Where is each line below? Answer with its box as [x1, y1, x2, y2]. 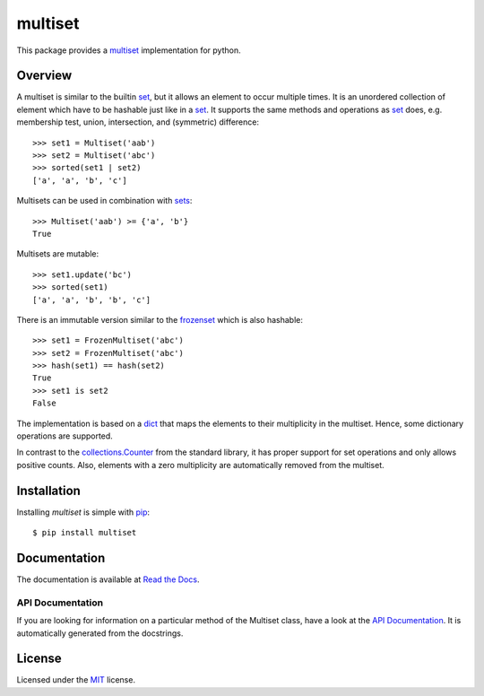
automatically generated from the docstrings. [16, 628, 184, 639]
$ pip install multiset [32, 527, 137, 538]
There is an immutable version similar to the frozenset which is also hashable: [16, 314, 304, 325]
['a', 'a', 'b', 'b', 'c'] [32, 294, 151, 305]
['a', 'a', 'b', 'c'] [32, 175, 127, 186]
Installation [16, 483, 81, 498]
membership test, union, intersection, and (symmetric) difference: [16, 117, 260, 127]
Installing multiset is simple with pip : [16, 507, 151, 518]
